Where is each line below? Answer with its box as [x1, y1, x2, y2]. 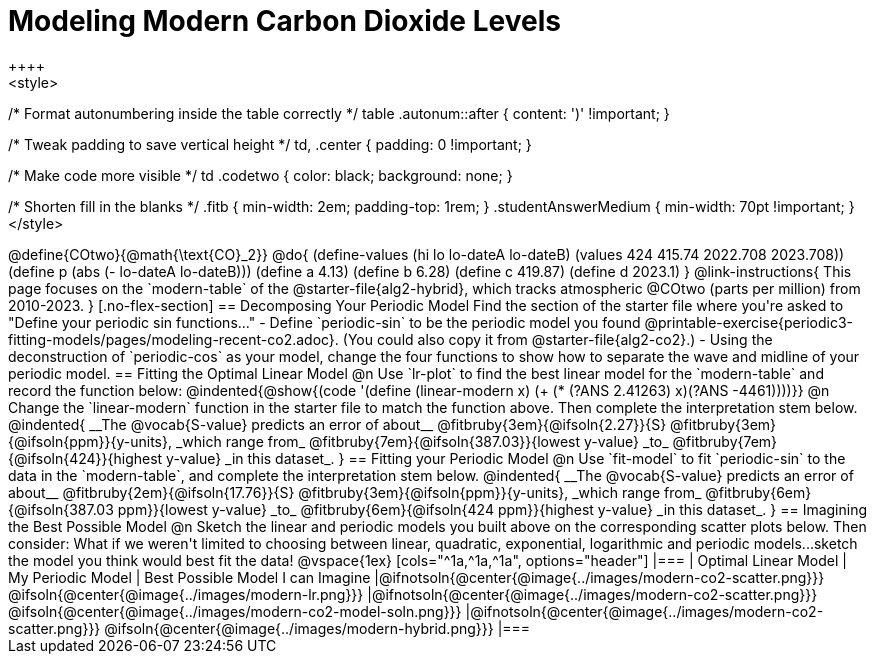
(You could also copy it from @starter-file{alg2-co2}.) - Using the [342, 330, 773, 348]
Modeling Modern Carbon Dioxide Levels [8, 4, 561, 38]
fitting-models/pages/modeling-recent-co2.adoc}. [8, 330, 339, 348]
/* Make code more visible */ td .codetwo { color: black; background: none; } [8, 166, 513, 184]
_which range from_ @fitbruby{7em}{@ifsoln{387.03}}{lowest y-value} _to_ [175, 432, 669, 450]
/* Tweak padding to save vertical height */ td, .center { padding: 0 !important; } [8, 135, 532, 153]
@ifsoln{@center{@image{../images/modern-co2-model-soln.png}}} [8, 602, 462, 620]
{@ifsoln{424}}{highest [8, 449, 163, 467]
